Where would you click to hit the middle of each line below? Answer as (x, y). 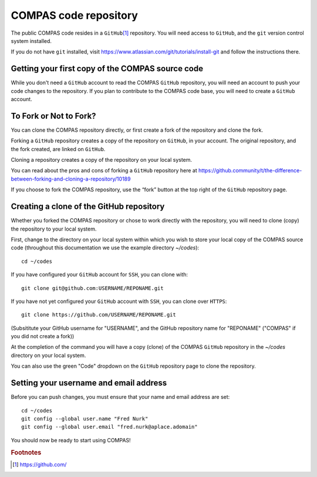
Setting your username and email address (89, 383)
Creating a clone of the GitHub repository (88, 207)
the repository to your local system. (54, 229)
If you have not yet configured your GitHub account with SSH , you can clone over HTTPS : (119, 301)
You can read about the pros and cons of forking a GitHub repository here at (104, 171)
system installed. (31, 41)
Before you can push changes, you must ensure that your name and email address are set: (120, 397)
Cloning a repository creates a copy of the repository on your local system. (102, 160)
